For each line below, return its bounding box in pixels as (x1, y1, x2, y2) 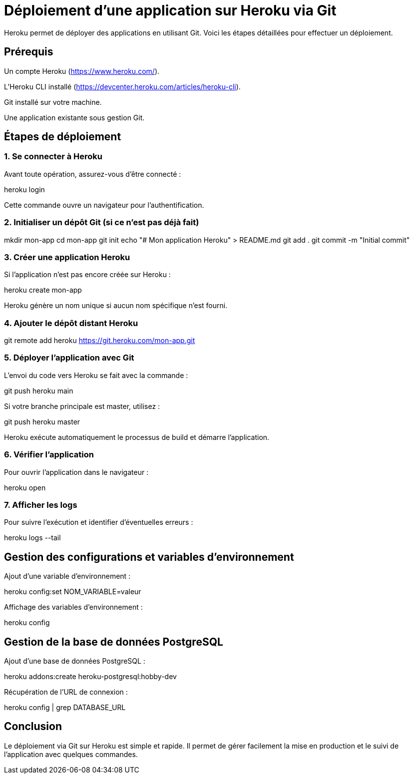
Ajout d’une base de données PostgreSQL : (4, 657, 145, 665)
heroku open (4, 483, 46, 492)
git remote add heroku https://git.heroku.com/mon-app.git (4, 336, 195, 345)
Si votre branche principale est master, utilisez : (4, 401, 160, 410)
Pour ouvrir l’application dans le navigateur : (4, 467, 149, 476)
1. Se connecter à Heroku (4, 151, 103, 162)
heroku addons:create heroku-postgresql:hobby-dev (4, 672, 177, 681)
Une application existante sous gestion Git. (4, 113, 145, 122)
